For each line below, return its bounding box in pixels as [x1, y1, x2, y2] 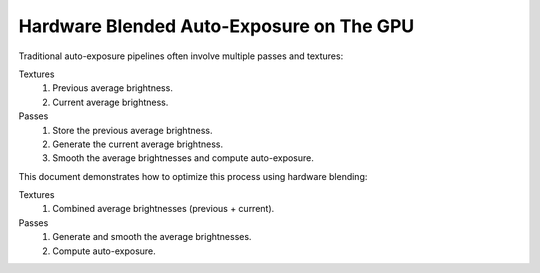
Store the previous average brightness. [52, 124, 213, 136]
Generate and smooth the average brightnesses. [52, 231, 252, 243]
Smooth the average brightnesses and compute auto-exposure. [52, 152, 315, 164]
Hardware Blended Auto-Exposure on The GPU [18, 15, 415, 37]
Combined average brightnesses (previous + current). [52, 203, 275, 215]
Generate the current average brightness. [52, 138, 224, 150]
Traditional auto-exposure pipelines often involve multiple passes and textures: [18, 50, 344, 62]
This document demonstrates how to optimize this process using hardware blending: [18, 170, 368, 182]
